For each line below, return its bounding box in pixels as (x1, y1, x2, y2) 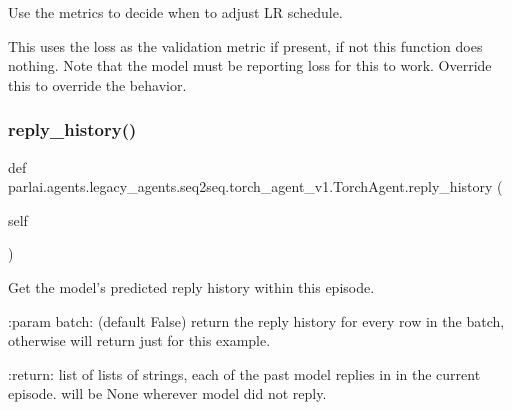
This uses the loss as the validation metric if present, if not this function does (8, 35, 483, 56)
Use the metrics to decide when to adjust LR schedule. (8, 2, 343, 22)
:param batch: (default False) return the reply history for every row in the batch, (8, 310, 505, 331)
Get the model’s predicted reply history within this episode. (8, 276, 375, 297)
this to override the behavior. (8, 74, 187, 95)
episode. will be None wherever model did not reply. (8, 383, 327, 404)
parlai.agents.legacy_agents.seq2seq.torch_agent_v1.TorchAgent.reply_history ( (8, 176, 503, 197)
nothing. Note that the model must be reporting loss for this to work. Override (8, 55, 492, 76)
